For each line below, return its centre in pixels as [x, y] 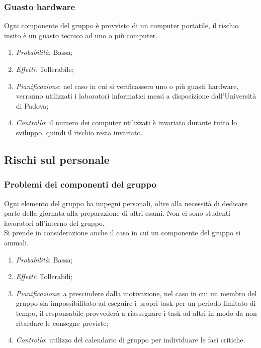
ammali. [16, 242]
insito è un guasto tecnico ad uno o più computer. [81, 35]
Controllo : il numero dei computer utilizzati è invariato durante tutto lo [126, 122]
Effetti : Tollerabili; [44, 276]
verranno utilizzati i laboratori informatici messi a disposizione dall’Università [136, 96]
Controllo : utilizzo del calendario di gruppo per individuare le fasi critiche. [130, 340]
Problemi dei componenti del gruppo [80, 184]
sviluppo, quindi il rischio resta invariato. [79, 132]
